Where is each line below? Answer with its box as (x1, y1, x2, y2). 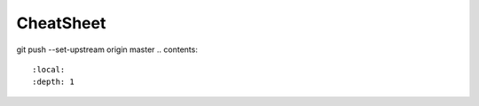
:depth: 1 (32, 77, 75, 87)
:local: (32, 64, 66, 74)
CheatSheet (16, 13, 106, 33)
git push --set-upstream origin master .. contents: (16, 44, 199, 55)
